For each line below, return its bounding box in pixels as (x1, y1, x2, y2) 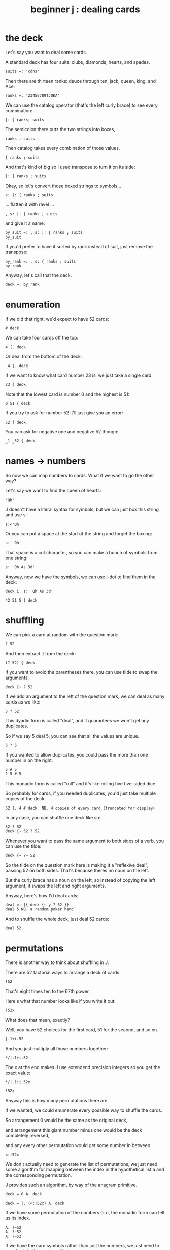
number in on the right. (5, 757, 53, 763)
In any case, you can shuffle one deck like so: (5, 814, 101, 820)
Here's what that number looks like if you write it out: (5, 998, 116, 1004)
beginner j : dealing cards (30, 4, 141, 15)
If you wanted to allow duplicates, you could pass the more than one (5, 751, 148, 758)
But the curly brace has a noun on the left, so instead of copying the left (5, 877, 156, 883)
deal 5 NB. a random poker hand (5, 906, 74, 912)
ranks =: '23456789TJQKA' (5, 93, 60, 98)
